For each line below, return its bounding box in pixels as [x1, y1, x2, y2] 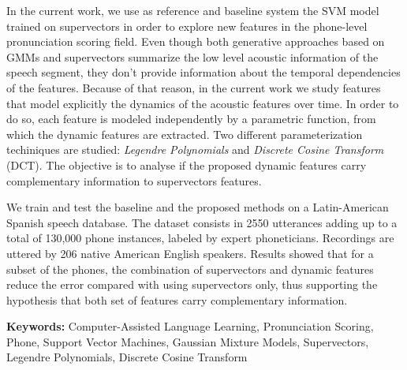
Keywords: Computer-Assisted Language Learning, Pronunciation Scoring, [6, 318, 374, 334]
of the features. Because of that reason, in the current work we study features [6, 79, 381, 95]
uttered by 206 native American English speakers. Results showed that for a [6, 245, 374, 261]
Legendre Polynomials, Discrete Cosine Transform [6, 349, 248, 365]
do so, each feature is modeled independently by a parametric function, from [6, 110, 376, 127]
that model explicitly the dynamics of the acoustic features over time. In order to [6, 95, 399, 111]
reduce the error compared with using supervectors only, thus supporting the [6, 276, 378, 293]
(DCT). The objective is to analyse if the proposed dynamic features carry [6, 156, 367, 173]
